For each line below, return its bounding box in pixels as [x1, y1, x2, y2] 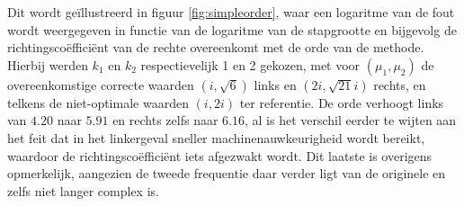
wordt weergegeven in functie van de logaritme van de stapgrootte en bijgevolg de [7, 20, 457, 39]
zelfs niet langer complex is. [7, 181, 159, 200]
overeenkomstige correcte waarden [7, 75, 194, 94]
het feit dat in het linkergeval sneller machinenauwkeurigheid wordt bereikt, [7, 128, 425, 147]
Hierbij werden [7, 55, 88, 74]
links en [254, 75, 297, 94]
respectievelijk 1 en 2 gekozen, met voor [140, 55, 361, 74]
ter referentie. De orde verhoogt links [239, 93, 444, 112]
